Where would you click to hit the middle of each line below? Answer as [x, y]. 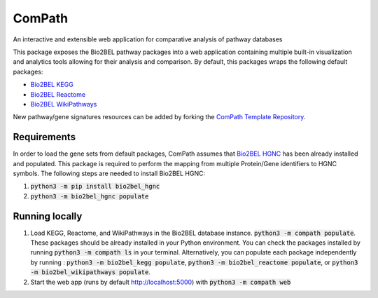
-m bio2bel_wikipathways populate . [90, 272]
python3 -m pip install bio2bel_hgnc [95, 187]
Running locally [48, 216]
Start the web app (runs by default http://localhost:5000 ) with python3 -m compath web [161, 282]
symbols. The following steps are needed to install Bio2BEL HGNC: [109, 173]
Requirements [44, 137]
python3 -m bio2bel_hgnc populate [90, 196]
